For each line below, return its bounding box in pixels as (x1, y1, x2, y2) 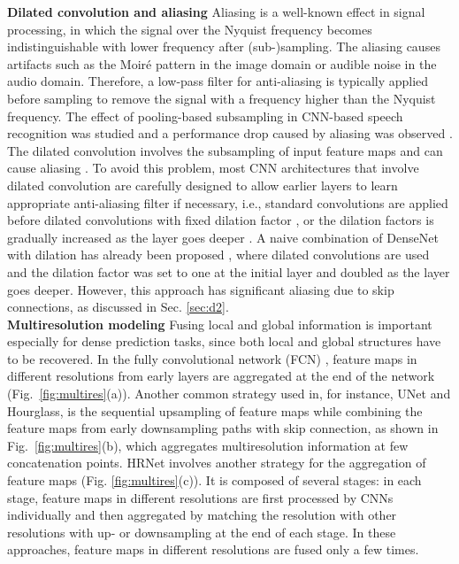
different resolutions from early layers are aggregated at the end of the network (7, 367, 435, 385)
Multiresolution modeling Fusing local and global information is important (7, 314, 432, 333)
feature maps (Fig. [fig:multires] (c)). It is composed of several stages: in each (7, 471, 422, 490)
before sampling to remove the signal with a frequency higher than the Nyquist (7, 89, 436, 107)
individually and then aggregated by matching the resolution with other (7, 506, 397, 524)
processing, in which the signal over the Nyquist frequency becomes (7, 19, 372, 38)
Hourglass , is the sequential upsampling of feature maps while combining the (7, 401, 423, 420)
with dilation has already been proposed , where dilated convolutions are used (7, 245, 430, 264)
